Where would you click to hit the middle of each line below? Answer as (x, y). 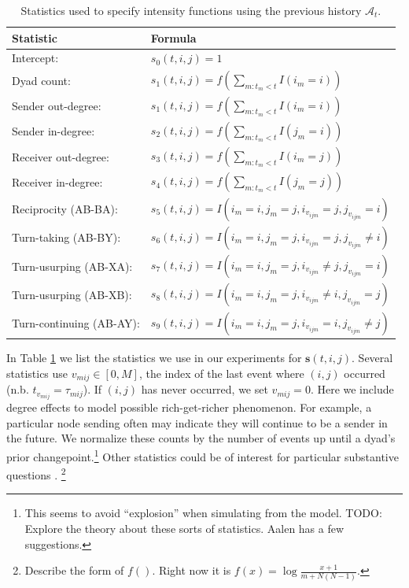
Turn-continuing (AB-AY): (76, 323)
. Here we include (352, 389)
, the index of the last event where (221, 373)
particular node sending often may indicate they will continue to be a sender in (197, 422)
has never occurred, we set (204, 389)
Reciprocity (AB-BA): (65, 209)
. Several (372, 358)
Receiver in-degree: (57, 181)
